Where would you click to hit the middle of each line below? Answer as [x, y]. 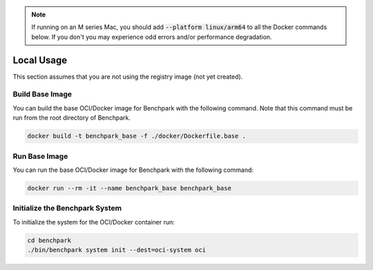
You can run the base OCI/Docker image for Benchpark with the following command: [133, 170]
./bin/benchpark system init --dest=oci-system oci [117, 250]
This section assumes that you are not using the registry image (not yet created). [128, 77]
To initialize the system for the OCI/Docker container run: [94, 222]
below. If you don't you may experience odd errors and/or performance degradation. [152, 37]
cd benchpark [49, 240]
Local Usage [40, 60]
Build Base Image [42, 95]
